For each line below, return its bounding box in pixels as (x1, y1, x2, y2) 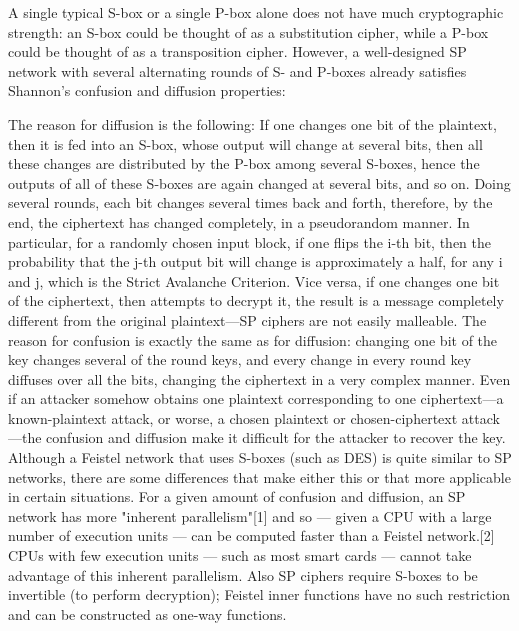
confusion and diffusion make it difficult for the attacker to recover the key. (46, 427, 506, 448)
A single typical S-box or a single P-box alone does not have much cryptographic (8, 2, 504, 22)
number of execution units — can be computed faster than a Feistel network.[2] (8, 525, 495, 546)
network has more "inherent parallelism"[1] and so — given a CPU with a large (8, 505, 492, 526)
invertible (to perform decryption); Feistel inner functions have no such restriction (8, 584, 511, 605)
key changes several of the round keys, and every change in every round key (8, 349, 472, 370)
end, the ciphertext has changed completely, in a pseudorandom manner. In (8, 211, 470, 232)
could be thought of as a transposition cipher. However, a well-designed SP (8, 41, 467, 62)
